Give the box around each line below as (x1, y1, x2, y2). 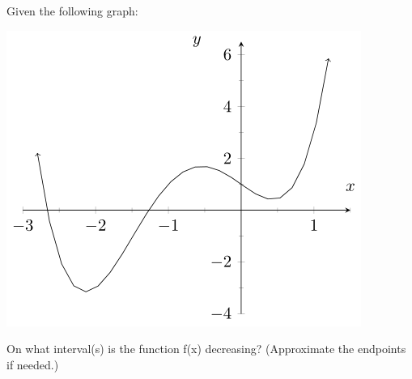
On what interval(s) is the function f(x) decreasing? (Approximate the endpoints (6, 340, 406, 357)
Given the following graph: (6, 2, 138, 19)
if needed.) (6, 356, 59, 373)
